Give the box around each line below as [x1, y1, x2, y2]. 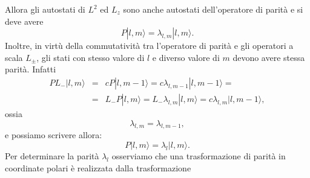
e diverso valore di [152, 51, 220, 63]
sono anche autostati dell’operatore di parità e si [123, 3, 303, 15]
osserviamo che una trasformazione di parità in [111, 150, 286, 162]
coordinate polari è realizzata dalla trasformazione [5, 161, 191, 174]
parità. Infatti [5, 63, 56, 75]
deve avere [5, 14, 44, 27]
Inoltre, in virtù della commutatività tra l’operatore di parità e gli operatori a [5, 39, 294, 52]
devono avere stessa [232, 51, 305, 63]
